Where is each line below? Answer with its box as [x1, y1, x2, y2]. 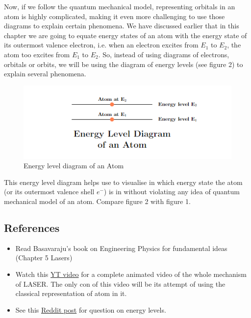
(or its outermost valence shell [4, 186, 95, 197]
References [4, 220, 60, 235]
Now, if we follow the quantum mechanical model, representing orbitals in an [4, 1, 235, 11]
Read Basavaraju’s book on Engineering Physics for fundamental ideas [15, 243, 227, 253]
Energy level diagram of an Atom [24, 160, 124, 171]
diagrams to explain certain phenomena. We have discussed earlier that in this [4, 21, 239, 31]
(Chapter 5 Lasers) [15, 252, 73, 263]
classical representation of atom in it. [15, 288, 127, 298]
